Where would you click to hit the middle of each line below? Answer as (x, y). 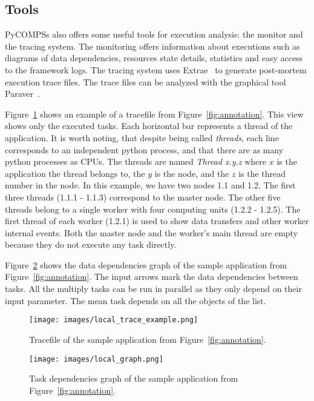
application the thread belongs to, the (75, 173)
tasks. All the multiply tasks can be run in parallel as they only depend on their (153, 289)
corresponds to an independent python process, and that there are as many (144, 149)
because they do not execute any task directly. (91, 244)
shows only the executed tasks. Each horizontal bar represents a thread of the (149, 126)
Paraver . (22, 94)
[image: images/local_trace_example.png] (114, 320)
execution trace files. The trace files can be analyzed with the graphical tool (146, 81)
